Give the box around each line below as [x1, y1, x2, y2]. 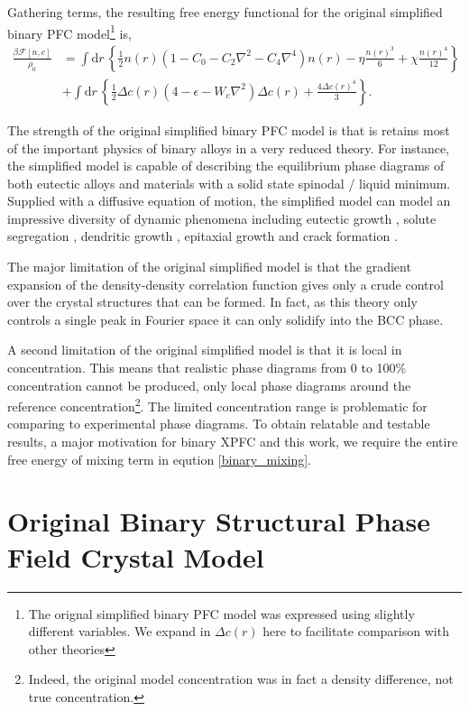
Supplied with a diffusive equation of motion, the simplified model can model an [7, 191, 451, 210]
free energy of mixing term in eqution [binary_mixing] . [7, 449, 311, 468]
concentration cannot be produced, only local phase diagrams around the [7, 375, 411, 394]
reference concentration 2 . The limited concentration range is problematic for [7, 394, 428, 415]
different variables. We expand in [28, 622, 211, 641]
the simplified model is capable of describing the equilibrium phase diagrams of [7, 156, 445, 175]
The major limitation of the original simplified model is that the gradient [7, 257, 411, 276]
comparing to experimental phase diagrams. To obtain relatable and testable [7, 414, 430, 433]
